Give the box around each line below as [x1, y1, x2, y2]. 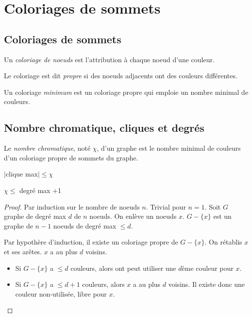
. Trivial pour [146, 201, 186, 211]
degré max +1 [19, 185, 62, 195]
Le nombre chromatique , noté [4, 143, 91, 153]
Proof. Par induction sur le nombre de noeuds [4, 201, 140, 211]
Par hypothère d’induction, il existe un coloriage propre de [4, 237, 178, 247]
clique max [5, 169, 38, 179]
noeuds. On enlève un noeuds [89, 211, 177, 221]
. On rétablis [204, 237, 242, 247]
